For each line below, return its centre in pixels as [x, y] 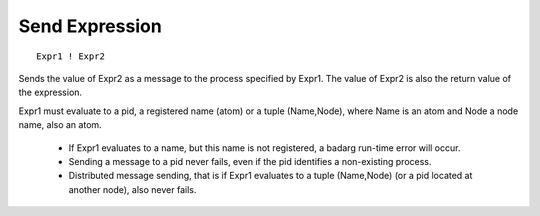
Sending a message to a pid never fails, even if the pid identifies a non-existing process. [250, 161]
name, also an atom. [60, 125]
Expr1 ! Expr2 [70, 56]
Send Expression [90, 26]
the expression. [50, 92]
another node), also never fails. [132, 189]
